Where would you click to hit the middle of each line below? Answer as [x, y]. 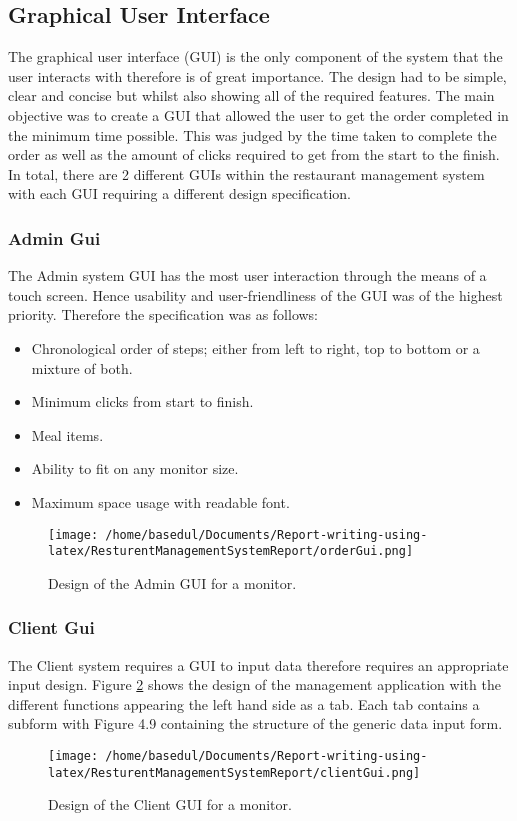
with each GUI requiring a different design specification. [179, 193]
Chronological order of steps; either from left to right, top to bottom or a [255, 347]
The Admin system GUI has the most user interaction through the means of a [247, 275]
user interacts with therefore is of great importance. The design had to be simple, [257, 75]
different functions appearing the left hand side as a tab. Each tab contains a [244, 703]
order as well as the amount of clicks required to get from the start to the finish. [254, 154]
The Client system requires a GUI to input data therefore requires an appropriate [258, 664]
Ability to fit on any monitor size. [135, 468]
